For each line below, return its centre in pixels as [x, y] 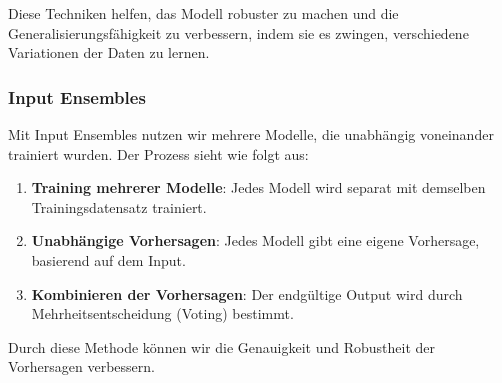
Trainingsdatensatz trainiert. [119, 206]
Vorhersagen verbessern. [81, 366]
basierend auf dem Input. [108, 259]
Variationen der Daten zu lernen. [109, 52]
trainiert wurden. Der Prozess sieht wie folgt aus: [158, 153]
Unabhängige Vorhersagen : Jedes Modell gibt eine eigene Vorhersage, [255, 240]
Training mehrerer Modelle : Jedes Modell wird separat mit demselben [258, 187]
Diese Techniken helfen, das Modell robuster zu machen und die [203, 13]
